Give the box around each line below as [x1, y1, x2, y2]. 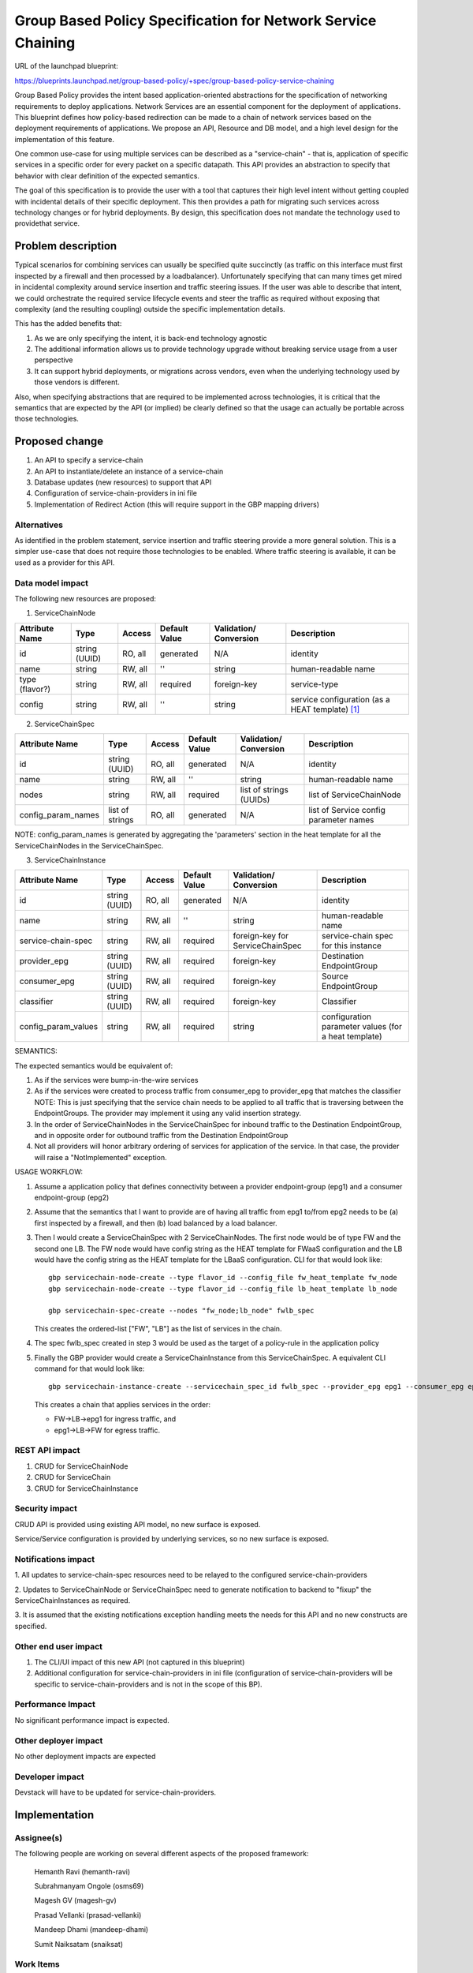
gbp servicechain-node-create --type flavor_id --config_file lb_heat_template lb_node [48, 1284, 398, 1293]
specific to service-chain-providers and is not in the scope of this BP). [34, 1679, 263, 1689]
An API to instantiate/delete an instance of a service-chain [34, 466, 224, 476]
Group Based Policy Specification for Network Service [14, 12, 377, 29]
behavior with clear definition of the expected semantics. [14, 170, 200, 181]
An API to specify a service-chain [34, 455, 143, 465]
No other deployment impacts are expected [14, 1751, 156, 1761]
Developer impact [14, 1771, 84, 1782]
